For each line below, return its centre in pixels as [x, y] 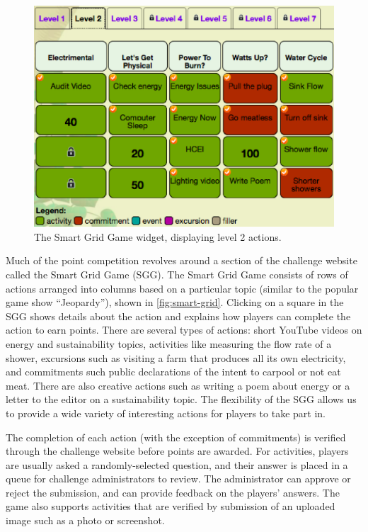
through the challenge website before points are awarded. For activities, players [177, 451]
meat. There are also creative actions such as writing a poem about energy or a [178, 385]
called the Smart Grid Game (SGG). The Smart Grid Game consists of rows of [177, 274]
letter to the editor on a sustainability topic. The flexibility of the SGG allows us [181, 399]
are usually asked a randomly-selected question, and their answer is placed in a [177, 464]
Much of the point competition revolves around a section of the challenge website [182, 260]
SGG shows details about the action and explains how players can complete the [178, 316]
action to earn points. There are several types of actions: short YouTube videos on [184, 330]
